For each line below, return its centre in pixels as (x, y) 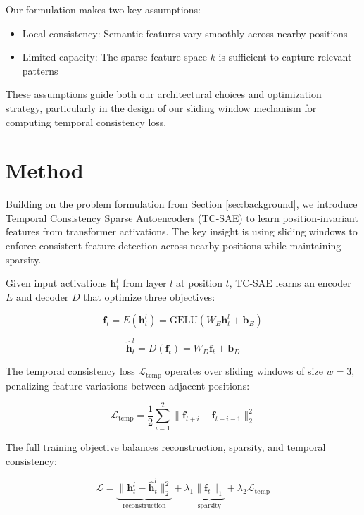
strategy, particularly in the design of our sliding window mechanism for (161, 107)
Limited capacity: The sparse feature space (114, 57)
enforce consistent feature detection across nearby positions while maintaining (174, 246)
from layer (145, 283)
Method (45, 170)
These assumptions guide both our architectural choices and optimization (164, 94)
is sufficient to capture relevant (285, 57)
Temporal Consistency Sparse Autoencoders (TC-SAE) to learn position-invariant (182, 217)
